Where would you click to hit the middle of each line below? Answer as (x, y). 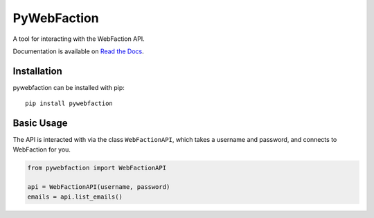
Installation (37, 71)
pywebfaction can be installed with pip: (69, 87)
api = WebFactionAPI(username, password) (99, 187)
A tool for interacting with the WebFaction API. (79, 39)
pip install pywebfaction (69, 103)
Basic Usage (40, 124)
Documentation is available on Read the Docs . (79, 51)
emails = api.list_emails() (75, 197)
